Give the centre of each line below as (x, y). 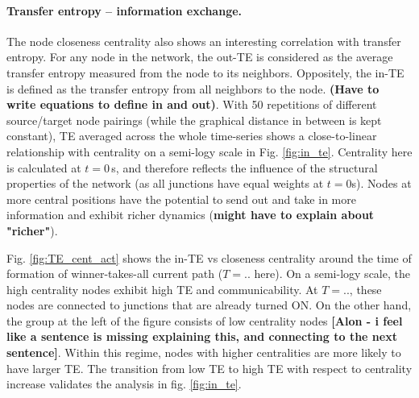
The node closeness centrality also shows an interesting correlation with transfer (204, 41)
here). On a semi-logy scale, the (332, 274)
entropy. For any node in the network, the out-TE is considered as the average (200, 57)
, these (365, 289)
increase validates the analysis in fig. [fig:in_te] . (124, 384)
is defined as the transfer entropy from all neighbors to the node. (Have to (193, 88)
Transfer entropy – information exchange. (124, 10)
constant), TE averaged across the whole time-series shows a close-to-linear (192, 136)
